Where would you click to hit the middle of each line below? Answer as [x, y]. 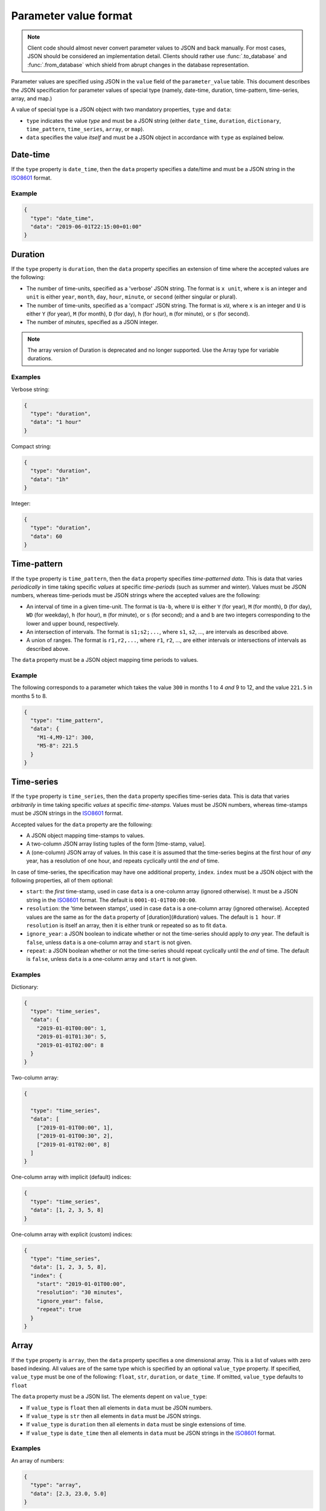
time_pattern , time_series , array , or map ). [85, 129]
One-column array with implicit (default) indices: [71, 1177]
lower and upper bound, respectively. [73, 623]
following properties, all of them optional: [62, 880]
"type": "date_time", [62, 218]
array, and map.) [32, 98]
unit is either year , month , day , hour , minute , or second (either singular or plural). [132, 297]
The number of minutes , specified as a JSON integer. [92, 322]
